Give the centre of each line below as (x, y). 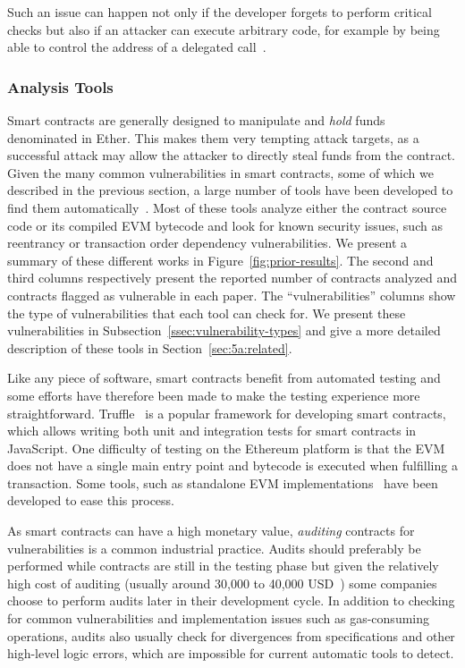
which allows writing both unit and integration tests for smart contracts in (212, 431)
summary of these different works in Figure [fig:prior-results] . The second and (220, 260)
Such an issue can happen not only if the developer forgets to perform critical (220, 12)
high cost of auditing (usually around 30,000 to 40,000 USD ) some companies (222, 583)
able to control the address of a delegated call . (137, 47)
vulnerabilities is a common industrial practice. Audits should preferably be (214, 548)
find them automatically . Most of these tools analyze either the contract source (227, 207)
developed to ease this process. (91, 500)
